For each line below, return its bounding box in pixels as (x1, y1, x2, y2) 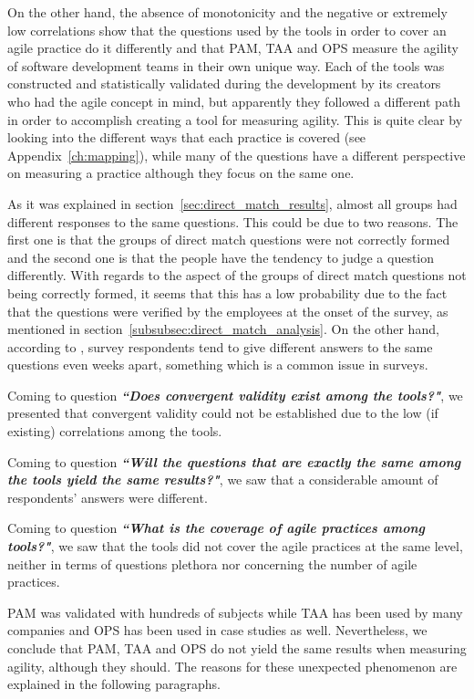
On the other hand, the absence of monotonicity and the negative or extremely (7, 3, 448, 21)
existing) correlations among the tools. (7, 422, 222, 441)
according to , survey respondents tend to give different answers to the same (7, 337, 433, 356)
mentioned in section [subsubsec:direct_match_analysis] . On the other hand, (7, 319, 439, 339)
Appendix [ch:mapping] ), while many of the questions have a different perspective (7, 145, 466, 164)
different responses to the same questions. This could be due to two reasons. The (7, 212, 459, 231)
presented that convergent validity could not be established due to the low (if (7, 403, 438, 423)
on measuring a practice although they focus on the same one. (7, 163, 355, 183)
